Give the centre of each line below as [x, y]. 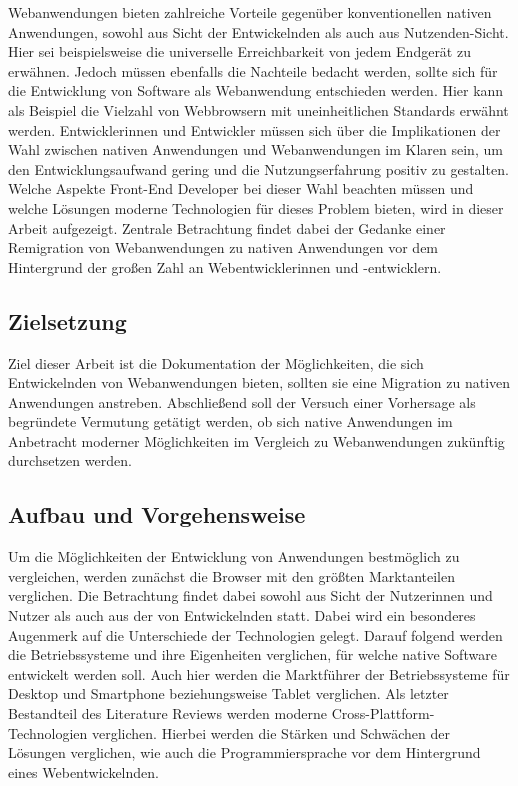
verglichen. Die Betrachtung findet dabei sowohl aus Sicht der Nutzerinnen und [250, 595]
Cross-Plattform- [383, 713]
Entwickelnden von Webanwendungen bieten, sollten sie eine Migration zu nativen [259, 382]
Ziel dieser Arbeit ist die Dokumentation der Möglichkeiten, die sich [216, 362]
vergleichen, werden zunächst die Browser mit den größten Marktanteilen [232, 575]
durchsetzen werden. [70, 460]
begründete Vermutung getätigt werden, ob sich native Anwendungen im [230, 421]
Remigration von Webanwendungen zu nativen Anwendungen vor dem [223, 247]
